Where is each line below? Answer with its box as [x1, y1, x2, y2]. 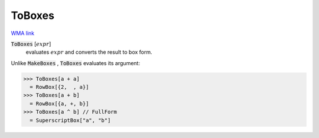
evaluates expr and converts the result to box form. [25, 49, 153, 56]
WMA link [11, 30, 35, 37]
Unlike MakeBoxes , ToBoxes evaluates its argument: [11, 59, 140, 66]
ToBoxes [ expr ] [11, 40, 51, 47]
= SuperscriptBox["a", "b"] [30, 117, 111, 124]
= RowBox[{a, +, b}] [30, 100, 89, 107]
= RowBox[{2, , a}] [30, 84, 89, 91]
